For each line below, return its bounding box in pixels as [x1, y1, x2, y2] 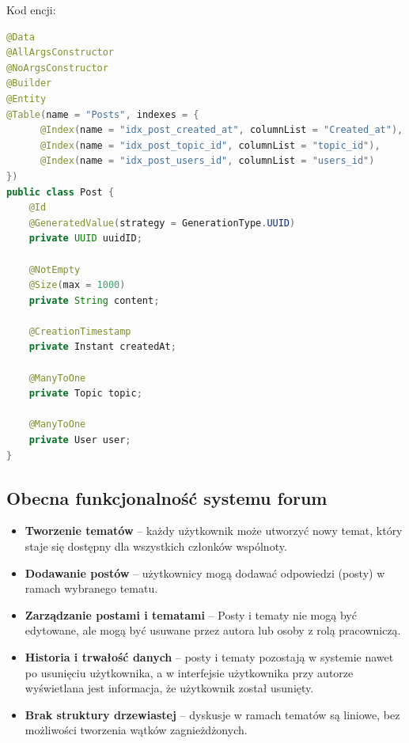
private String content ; [28, 294, 160, 306]
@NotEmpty [28, 263, 81, 275]
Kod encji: [6, 2, 56, 17]
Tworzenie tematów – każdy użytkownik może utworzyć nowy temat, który [25, 522, 403, 539]
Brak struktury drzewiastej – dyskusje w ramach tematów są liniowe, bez [25, 706, 400, 722]
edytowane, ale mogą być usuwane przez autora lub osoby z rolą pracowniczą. [25, 622, 401, 639]
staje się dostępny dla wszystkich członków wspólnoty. [25, 538, 287, 555]
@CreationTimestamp [28, 325, 131, 337]
